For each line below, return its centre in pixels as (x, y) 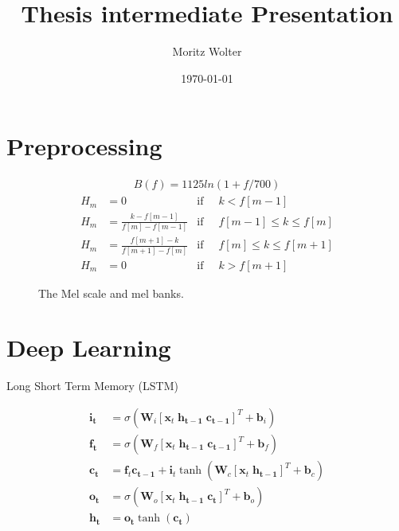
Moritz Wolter (207, 51)
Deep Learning (89, 347)
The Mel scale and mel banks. (111, 293)
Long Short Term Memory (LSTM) (92, 386)
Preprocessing (84, 146)
